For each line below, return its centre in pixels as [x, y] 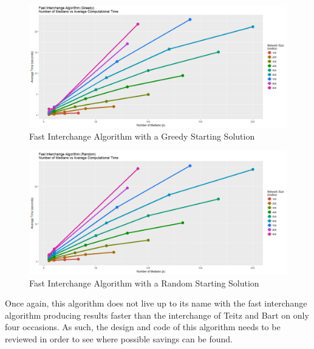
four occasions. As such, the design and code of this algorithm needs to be [143, 327]
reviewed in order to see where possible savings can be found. [119, 338]
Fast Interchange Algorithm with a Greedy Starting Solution [142, 136]
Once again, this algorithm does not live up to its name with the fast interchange [156, 303]
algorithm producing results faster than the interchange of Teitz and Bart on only [157, 315]
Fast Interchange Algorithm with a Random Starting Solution [144, 283]
